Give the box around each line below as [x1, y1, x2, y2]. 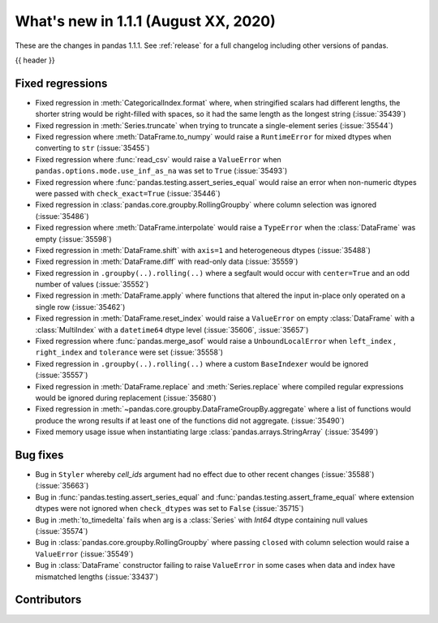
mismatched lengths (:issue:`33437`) [35, 572, 158, 582]
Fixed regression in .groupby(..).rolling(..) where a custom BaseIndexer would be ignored [35, 359, 369, 368]
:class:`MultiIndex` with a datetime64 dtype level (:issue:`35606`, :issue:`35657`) [35, 324, 309, 334]
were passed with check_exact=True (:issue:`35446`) [35, 188, 221, 198]
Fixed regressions [15, 76, 108, 90]
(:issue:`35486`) [35, 211, 89, 221]
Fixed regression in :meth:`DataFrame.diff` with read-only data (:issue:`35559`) [35, 256, 298, 267]
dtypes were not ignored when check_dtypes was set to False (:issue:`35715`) [35, 504, 304, 513]
